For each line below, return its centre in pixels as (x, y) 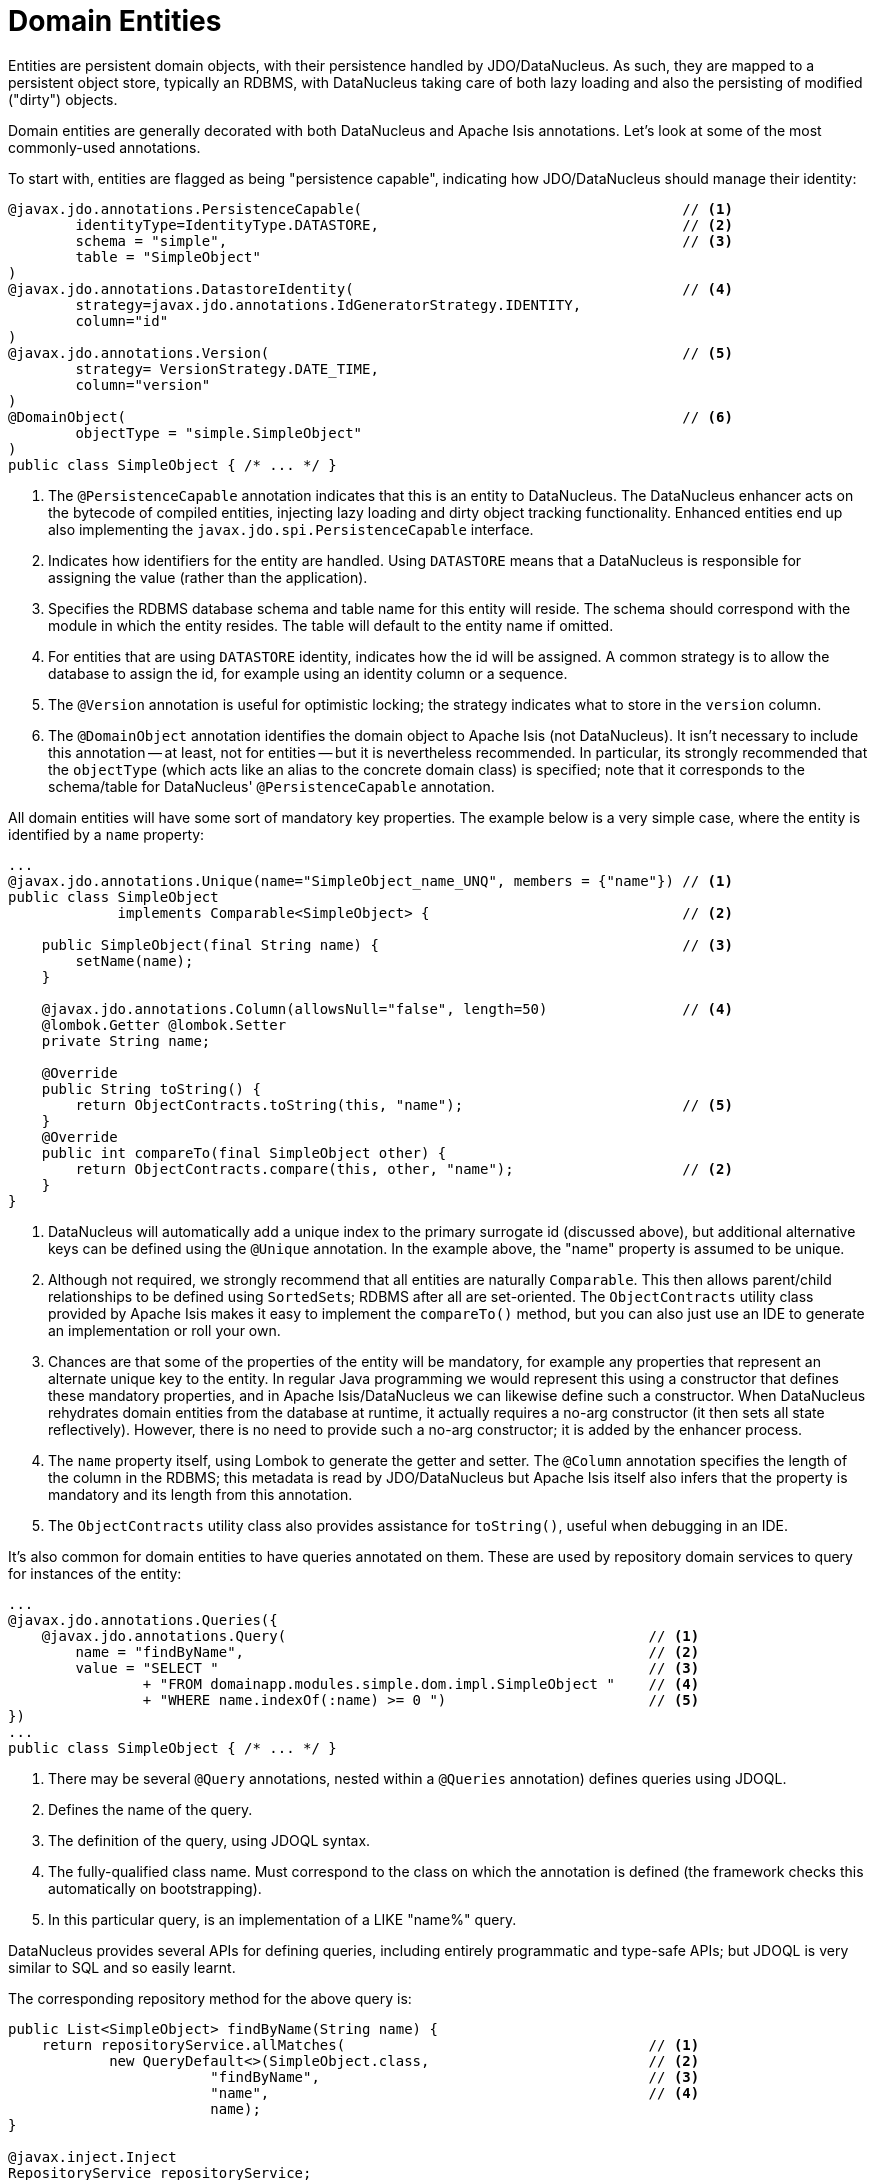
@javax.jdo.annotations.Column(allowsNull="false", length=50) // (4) (387, 1008)
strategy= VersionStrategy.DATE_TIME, (227, 368)
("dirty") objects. (63, 99)
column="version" (143, 384)
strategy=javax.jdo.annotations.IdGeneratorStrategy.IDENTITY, (328, 304)
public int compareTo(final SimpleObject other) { (244, 1152)
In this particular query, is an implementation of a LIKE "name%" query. (282, 1919)
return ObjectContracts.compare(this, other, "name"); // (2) (404, 1168)
